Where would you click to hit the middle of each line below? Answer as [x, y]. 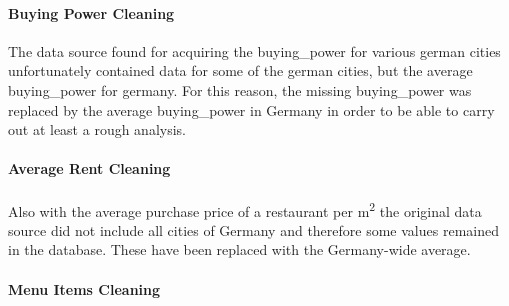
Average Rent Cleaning [89, 168]
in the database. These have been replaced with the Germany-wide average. [239, 249]
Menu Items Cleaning [84, 288]
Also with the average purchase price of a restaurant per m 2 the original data [245, 209]
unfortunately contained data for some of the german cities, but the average [240, 70]
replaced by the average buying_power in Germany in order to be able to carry [251, 109]
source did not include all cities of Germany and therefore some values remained [253, 229]
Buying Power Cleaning [91, 12]
